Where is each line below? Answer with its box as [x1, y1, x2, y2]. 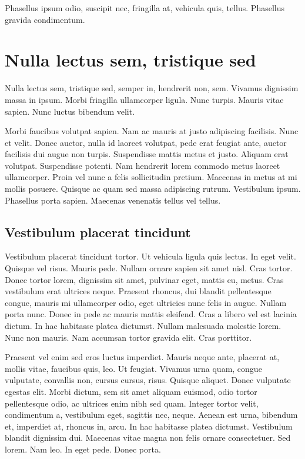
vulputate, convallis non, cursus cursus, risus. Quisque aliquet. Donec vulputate [5, 374, 291, 386]
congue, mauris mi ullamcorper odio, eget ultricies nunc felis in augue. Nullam [5, 296, 287, 308]
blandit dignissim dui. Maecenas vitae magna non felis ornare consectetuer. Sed [5, 431, 291, 444]
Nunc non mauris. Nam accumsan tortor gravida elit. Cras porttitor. [5, 331, 252, 343]
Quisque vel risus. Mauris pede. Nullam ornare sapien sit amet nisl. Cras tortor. [5, 262, 293, 274]
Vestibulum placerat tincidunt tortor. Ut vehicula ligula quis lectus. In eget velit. [5, 250, 296, 262]
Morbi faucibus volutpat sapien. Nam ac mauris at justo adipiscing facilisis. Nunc [5, 125, 299, 137]
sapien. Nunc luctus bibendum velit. [5, 105, 135, 117]
